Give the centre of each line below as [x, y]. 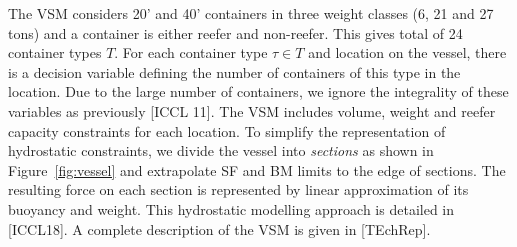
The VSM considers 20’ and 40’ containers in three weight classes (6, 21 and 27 [251, 13]
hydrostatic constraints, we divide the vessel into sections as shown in [221, 150]
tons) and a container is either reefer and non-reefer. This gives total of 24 [235, 32]
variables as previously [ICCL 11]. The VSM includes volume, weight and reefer [252, 110]
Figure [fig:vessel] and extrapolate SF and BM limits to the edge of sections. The [257, 169]
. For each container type [191, 52]
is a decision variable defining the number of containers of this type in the [234, 71]
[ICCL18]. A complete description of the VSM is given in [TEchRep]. [219, 228]
